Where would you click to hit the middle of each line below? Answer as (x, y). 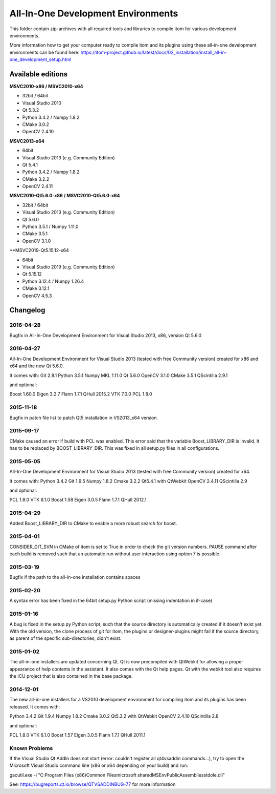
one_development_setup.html (40, 59)
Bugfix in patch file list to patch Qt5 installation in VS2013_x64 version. (84, 417)
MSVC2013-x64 (27, 141)
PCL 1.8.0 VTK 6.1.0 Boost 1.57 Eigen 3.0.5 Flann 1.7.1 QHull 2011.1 (77, 735)
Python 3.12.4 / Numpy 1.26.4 (53, 281)
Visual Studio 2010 (42, 103)
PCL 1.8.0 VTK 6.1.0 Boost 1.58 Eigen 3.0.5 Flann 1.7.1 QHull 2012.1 (78, 500)
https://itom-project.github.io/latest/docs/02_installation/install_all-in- (154, 52)
